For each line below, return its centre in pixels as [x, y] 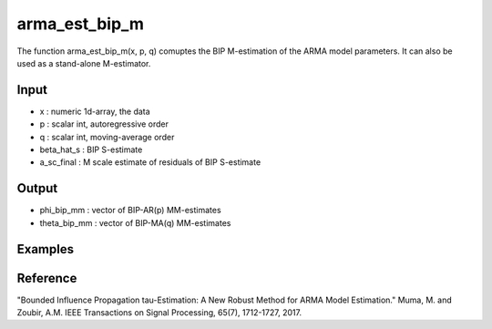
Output [37, 188]
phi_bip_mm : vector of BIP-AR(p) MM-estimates [131, 211]
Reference [47, 278]
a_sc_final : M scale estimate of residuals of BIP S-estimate [150, 162]
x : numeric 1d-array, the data [95, 111]
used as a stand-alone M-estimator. [84, 63]
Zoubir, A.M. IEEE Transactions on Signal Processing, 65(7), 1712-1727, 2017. [159, 313]
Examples [46, 249]
